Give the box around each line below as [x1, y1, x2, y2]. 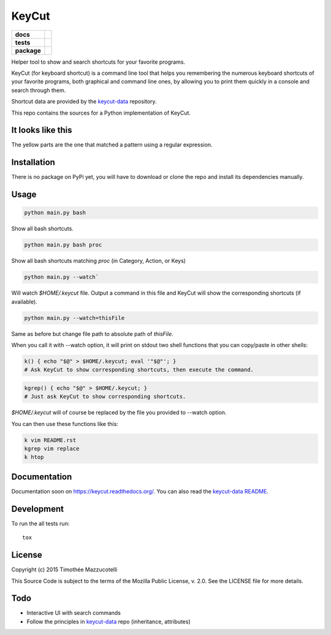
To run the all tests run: [11, 520, 70, 527]
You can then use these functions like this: [11, 420, 119, 427]
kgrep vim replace [24, 445, 80, 452]
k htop [24, 454, 44, 461]
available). [11, 298, 38, 305]
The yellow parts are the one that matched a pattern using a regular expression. [11, 141, 213, 148]
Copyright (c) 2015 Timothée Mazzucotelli [11, 566, 118, 573]
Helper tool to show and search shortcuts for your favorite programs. [11, 58, 186, 66]
